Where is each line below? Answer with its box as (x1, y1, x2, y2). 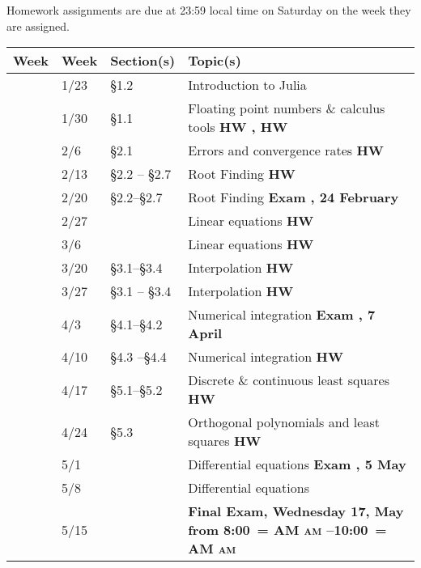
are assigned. (6, 17, 70, 34)
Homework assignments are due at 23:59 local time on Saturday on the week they (6, 2, 411, 18)
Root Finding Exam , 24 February (188, 188, 399, 207)
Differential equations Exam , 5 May (188, 455, 406, 474)
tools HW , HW (188, 117, 288, 137)
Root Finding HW (188, 164, 296, 184)
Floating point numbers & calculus (188, 99, 385, 118)
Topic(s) (188, 51, 241, 70)
